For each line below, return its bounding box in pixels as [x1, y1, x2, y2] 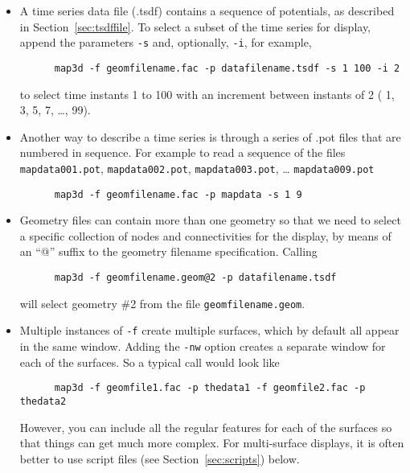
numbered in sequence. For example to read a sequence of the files [19, 144, 346, 161]
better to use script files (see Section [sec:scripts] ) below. [19, 450, 300, 467]
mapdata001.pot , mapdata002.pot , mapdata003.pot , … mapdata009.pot [19, 159, 375, 176]
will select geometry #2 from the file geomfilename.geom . [19, 294, 305, 311]
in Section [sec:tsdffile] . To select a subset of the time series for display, [19, 18, 371, 35]
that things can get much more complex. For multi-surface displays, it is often [19, 434, 404, 451]
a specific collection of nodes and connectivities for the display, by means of [19, 227, 392, 244]
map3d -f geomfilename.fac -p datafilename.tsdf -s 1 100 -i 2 [54, 62, 400, 74]
